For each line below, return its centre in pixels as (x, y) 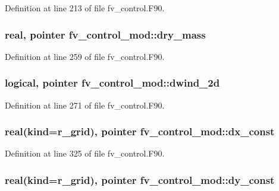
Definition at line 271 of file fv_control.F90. (85, 105)
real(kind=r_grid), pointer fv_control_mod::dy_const (140, 179)
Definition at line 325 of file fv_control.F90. (85, 153)
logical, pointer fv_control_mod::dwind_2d (112, 83)
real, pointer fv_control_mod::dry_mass (105, 34)
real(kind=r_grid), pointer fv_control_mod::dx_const (140, 131)
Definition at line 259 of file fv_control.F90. (85, 56)
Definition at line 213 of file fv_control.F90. (85, 8)
